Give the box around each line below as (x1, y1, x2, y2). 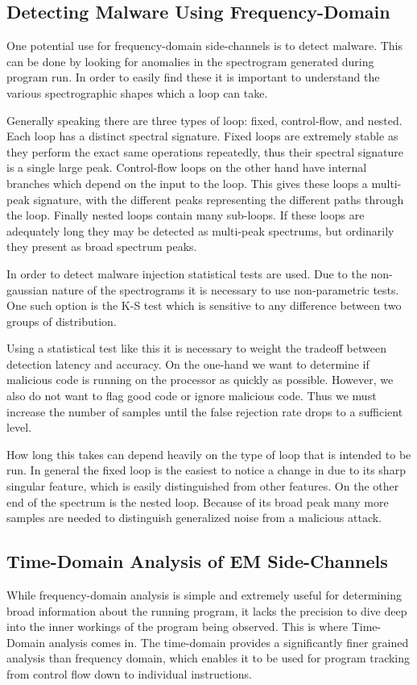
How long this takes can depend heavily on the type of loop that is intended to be (6, 445, 411, 462)
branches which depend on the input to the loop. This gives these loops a (6, 174, 368, 191)
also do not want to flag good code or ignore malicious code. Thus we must (6, 387, 377, 404)
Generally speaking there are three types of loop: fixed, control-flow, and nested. (6, 111, 403, 128)
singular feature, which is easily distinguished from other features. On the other (6, 478, 399, 495)
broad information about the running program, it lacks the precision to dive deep (6, 602, 407, 619)
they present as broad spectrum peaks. (6, 238, 197, 255)
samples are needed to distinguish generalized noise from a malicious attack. (6, 509, 382, 526)
